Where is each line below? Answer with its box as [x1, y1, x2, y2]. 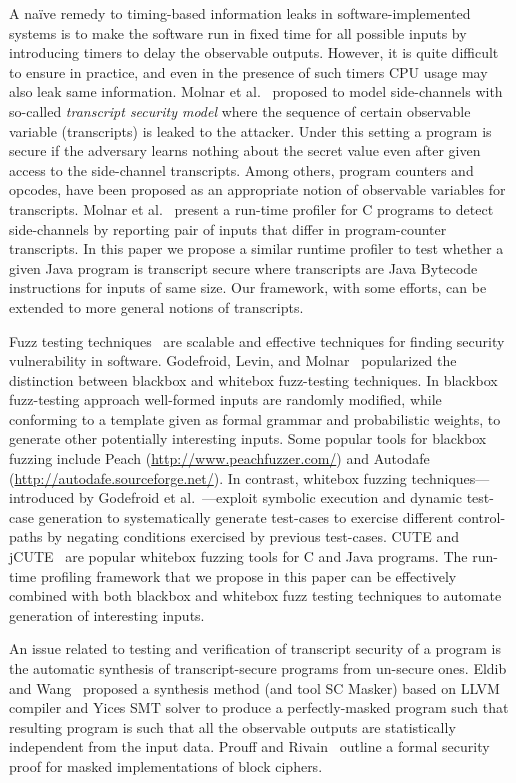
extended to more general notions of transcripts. [9, 296, 304, 317]
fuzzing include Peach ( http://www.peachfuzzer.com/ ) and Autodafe [9, 448, 430, 469]
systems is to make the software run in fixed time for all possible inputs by [9, 22, 467, 43]
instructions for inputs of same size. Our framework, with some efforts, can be [9, 277, 487, 298]
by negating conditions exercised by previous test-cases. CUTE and [47, 526, 459, 547]
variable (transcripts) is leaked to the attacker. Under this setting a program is [9, 120, 492, 141]
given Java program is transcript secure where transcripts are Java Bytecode [9, 257, 478, 278]
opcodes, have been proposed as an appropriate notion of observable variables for [9, 179, 506, 200]
